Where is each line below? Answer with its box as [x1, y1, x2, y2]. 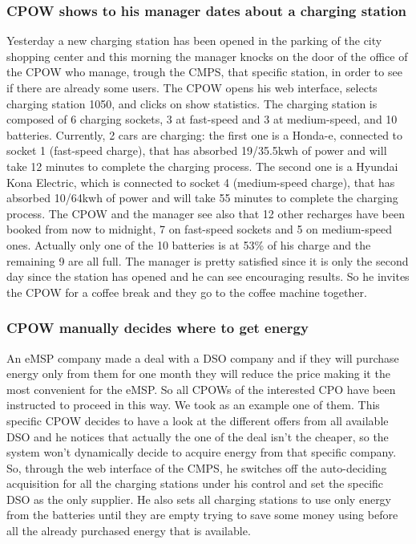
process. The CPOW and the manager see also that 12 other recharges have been [6, 205, 405, 221]
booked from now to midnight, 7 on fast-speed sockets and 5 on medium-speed [6, 221, 393, 237]
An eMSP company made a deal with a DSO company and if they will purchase [6, 349, 399, 366]
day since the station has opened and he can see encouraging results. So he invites [6, 268, 410, 285]
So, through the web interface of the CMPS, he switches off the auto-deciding [6, 459, 387, 476]
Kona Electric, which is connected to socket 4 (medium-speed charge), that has [6, 173, 395, 190]
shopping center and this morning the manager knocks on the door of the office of [6, 47, 408, 64]
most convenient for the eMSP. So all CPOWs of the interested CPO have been [6, 380, 396, 397]
